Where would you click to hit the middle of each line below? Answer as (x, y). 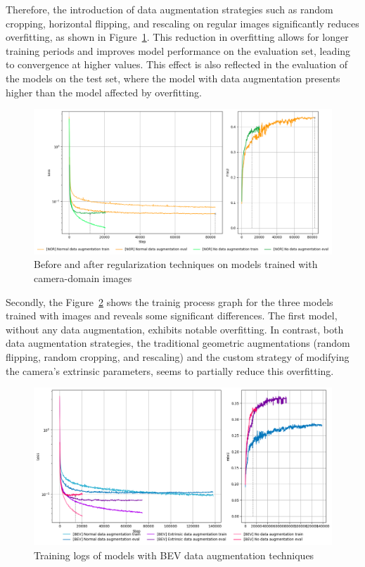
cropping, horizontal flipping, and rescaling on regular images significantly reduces (182, 23)
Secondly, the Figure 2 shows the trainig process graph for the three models (169, 301)
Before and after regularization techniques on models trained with (176, 264)
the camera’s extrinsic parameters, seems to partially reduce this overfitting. (170, 370)
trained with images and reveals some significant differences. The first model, (172, 316)
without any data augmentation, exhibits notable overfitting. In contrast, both (175, 329)
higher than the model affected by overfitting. (104, 92)
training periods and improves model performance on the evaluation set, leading (178, 50)
